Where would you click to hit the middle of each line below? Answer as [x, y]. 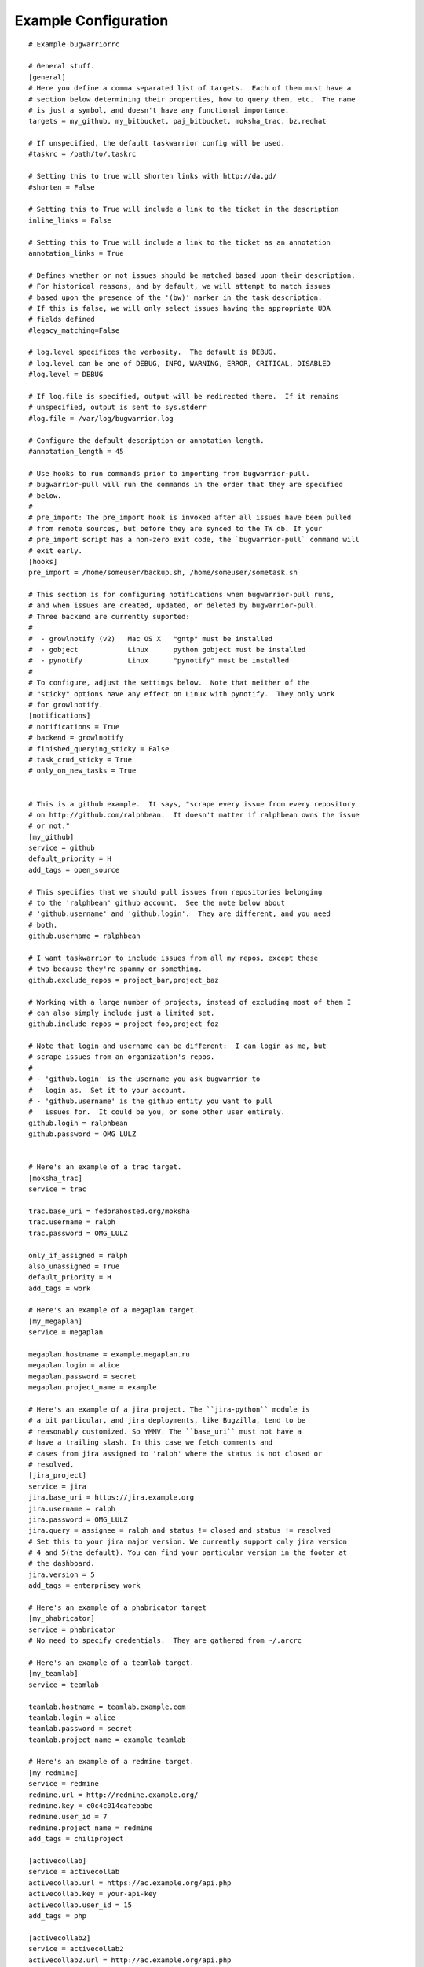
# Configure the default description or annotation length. [146, 440]
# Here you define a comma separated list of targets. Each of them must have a [190, 88]
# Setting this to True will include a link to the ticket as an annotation [180, 242]
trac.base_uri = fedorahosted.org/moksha [109, 1211]
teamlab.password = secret [80, 1729]
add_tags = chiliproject [76, 1839]
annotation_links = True [76, 253]
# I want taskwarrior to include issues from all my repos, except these [174, 958]
